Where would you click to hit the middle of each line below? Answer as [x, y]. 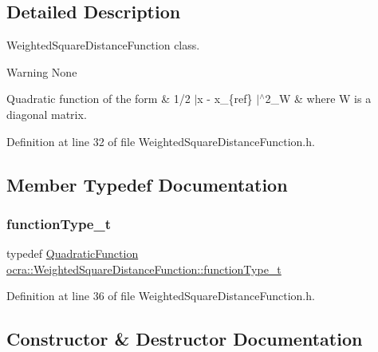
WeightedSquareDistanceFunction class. [103, 45]
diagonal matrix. [47, 114]
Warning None [42, 71]
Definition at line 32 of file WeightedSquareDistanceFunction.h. [161, 141]
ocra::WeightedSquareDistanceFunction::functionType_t [144, 269]
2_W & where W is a [318, 99]
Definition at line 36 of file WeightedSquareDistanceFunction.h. [161, 296]
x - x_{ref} [225, 99]
